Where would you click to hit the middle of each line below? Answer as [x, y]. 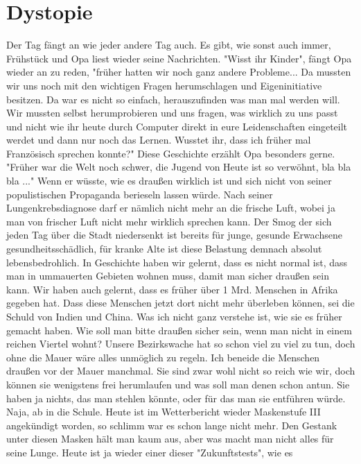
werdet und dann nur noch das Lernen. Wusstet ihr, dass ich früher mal [159, 140]
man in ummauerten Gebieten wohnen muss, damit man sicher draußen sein [168, 276]
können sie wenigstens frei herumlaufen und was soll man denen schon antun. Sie [178, 384]
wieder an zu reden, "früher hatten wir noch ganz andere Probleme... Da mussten [179, 72]
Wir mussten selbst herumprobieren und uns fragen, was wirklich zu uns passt [172, 113]
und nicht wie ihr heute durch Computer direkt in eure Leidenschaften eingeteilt [177, 126]
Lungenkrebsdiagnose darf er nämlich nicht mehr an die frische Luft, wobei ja [171, 208]
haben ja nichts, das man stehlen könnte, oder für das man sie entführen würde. [176, 398]
